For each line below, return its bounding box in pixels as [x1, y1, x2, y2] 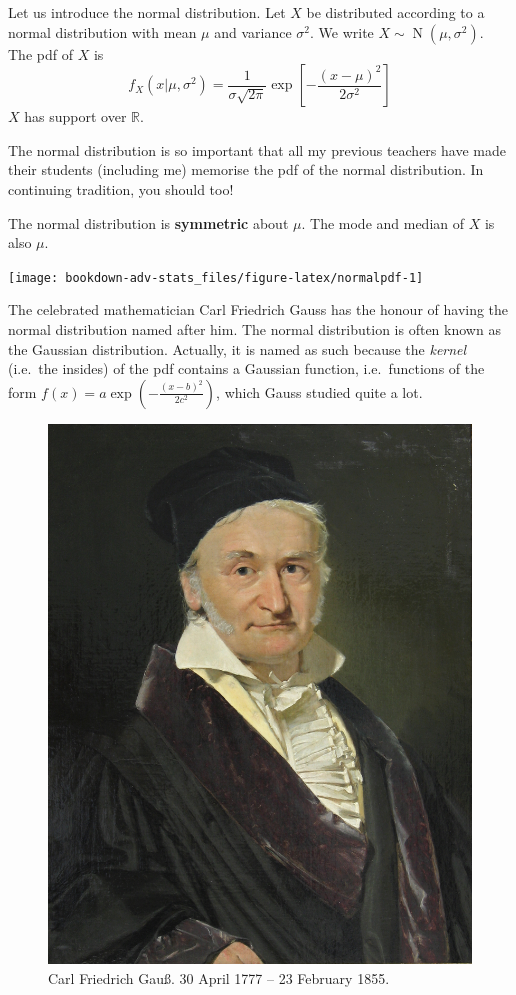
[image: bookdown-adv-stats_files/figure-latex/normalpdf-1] [8, 270, 424, 285]
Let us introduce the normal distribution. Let [8, 2, 286, 22]
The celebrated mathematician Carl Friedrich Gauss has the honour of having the [8, 299, 509, 320]
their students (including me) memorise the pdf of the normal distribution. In [8, 159, 484, 180]
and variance [214, 21, 292, 42]
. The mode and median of [301, 212, 465, 233]
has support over [24, 106, 127, 127]
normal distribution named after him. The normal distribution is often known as [8, 319, 501, 339]
